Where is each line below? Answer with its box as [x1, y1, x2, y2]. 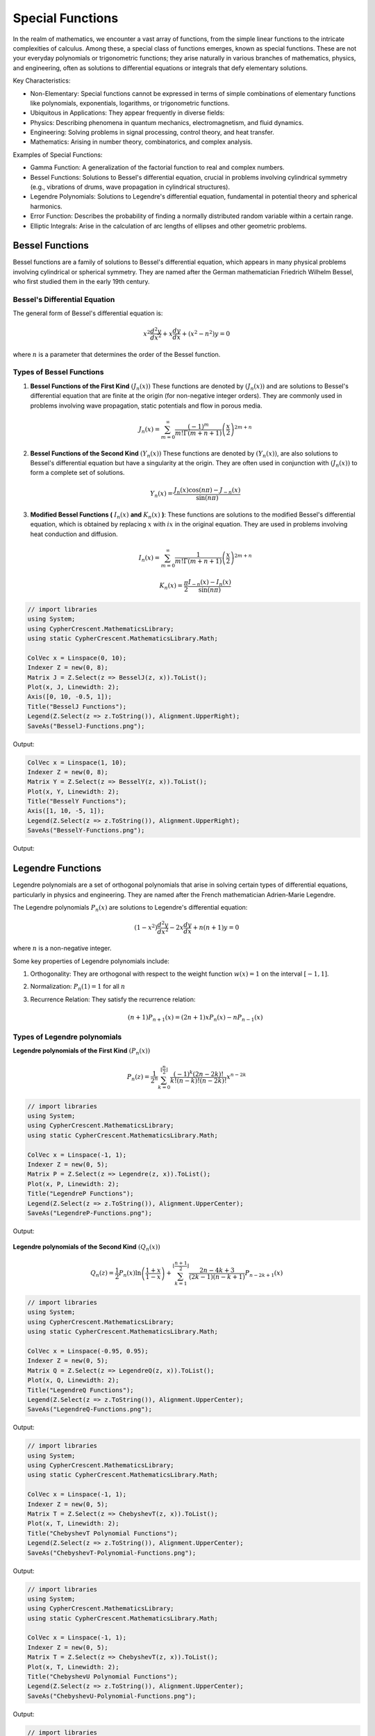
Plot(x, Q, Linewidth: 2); [27, 1376, 119, 1385]
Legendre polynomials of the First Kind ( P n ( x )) [12, 1046, 151, 1056]
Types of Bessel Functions [12, 367, 104, 377]
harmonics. [30, 202, 62, 210]
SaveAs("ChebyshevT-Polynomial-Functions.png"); [27, 1549, 197, 1557]
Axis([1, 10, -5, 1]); [27, 807, 105, 815]
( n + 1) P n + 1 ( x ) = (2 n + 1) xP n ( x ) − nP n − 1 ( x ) [127, 1013, 263, 1023]
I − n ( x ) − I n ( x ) [187, 578, 232, 587]
